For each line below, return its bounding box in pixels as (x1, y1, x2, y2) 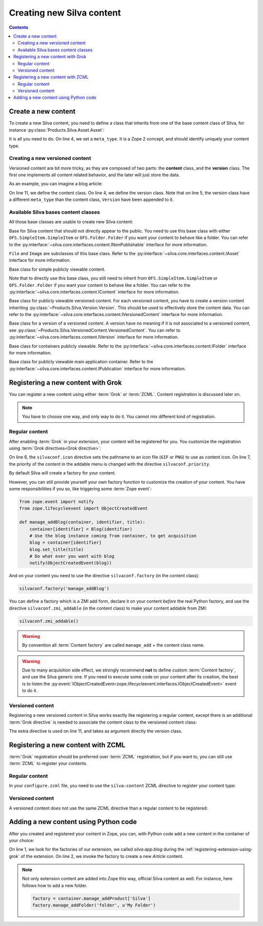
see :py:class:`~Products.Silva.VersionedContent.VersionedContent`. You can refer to (9, 327, 181, 333)
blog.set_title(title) (29, 547, 84, 552)
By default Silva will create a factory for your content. (9, 470, 116, 476)
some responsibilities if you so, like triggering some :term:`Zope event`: (9, 486, 152, 492)
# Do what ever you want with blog (29, 553, 114, 559)
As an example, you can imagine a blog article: (9, 181, 103, 187)
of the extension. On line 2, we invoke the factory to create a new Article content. (20, 853, 184, 859)
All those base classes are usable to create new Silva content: (9, 219, 133, 225)
